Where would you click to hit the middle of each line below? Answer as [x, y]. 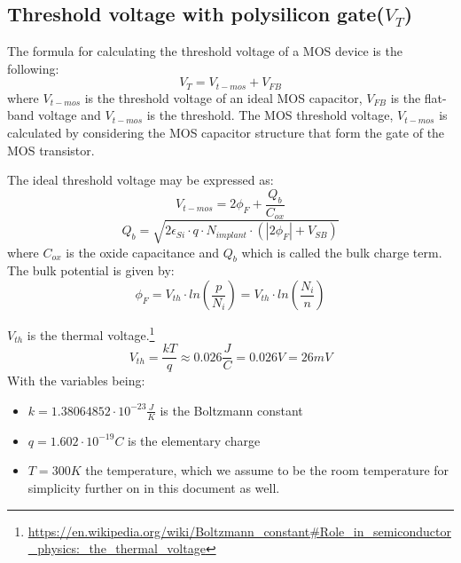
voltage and [70, 115]
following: [33, 68]
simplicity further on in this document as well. [154, 487]
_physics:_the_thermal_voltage [117, 548]
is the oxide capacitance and [143, 252]
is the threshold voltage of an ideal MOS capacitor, [223, 97]
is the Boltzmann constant [231, 410]
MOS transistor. [51, 150]
